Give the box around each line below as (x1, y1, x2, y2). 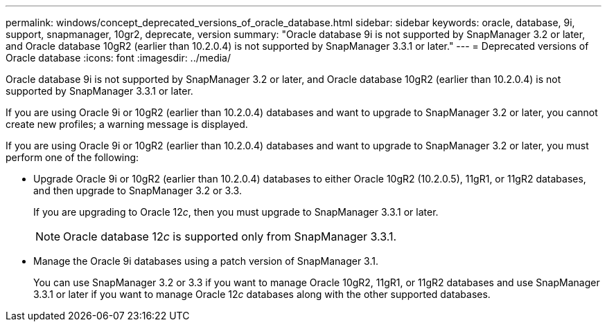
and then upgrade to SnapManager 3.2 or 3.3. (33, 185, 242, 196)
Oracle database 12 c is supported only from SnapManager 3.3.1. (63, 230, 397, 243)
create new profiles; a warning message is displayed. (6, 118, 248, 130)
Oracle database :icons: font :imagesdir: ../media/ (6, 52, 231, 64)
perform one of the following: (6, 151, 139, 163)
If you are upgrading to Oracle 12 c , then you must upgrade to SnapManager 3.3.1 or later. (33, 206, 439, 218)
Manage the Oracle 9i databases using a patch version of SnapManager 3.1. (33, 255, 378, 267)
